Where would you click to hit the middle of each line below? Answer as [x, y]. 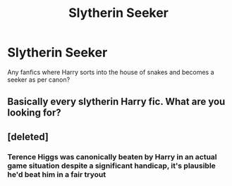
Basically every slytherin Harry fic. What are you [116, 102]
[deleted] [28, 136]
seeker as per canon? [39, 80]
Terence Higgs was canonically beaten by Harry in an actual [112, 156]
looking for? [34, 113]
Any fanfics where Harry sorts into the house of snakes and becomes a [111, 72]
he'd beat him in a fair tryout [57, 174]
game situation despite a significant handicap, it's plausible [112, 166]
